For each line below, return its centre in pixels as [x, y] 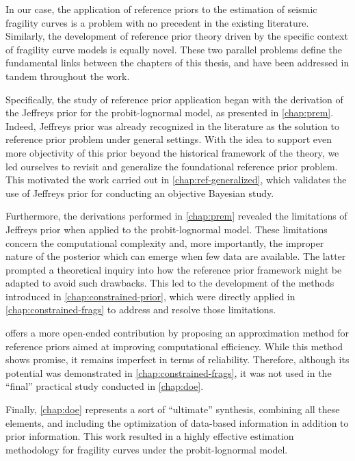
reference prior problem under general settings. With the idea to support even [169, 139]
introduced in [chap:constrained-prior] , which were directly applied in [150, 296]
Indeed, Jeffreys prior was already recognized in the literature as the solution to [173, 126]
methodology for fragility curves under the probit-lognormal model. [147, 449]
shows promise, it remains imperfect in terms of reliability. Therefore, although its [177, 359]
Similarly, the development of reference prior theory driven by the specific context [177, 36]
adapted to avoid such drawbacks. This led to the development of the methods [170, 283]
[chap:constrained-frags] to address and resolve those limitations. [141, 309]
